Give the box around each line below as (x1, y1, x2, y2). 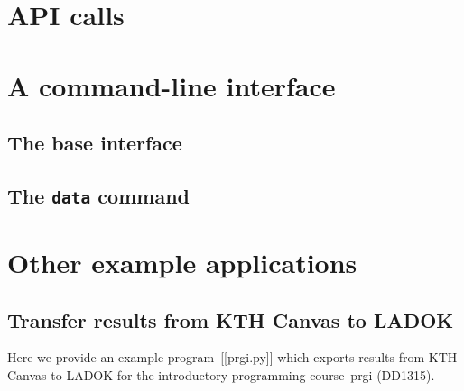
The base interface (7, 129, 182, 157)
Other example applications (7, 244, 357, 281)
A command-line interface (7, 67, 336, 104)
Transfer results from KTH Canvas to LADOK (7, 305, 454, 333)
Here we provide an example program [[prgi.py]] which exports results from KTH (7, 348, 458, 367)
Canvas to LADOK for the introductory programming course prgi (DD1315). (7, 366, 435, 385)
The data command (7, 181, 190, 209)
